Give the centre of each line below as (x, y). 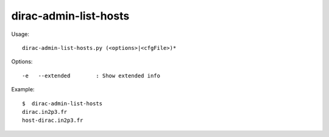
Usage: (20, 34)
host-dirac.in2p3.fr (53, 121)
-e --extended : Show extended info (91, 76)
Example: (23, 90)
